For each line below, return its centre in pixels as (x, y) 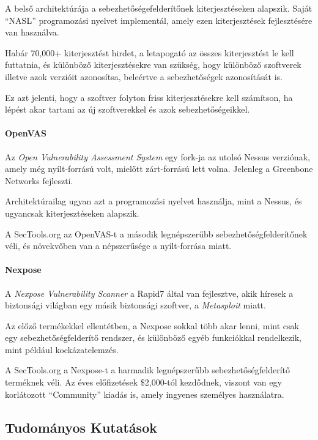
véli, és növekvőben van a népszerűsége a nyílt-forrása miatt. (118, 246)
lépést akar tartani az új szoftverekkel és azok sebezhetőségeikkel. (128, 109)
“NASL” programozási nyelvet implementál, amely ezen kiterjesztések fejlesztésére (159, 20)
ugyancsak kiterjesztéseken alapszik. (72, 213)
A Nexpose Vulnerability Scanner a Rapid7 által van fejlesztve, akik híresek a (149, 293)
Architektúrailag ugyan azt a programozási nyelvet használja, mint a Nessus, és (153, 201)
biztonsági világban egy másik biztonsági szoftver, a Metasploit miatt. (135, 305)
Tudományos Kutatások (81, 427)
